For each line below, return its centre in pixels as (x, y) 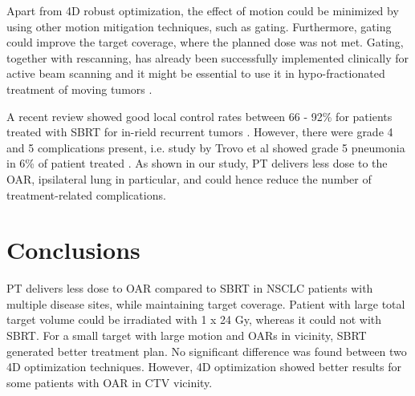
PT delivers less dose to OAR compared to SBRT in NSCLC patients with (190, 288)
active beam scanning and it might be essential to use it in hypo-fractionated (196, 73)
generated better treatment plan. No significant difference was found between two (207, 351)
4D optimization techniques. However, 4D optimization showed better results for (204, 367)
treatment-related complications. (86, 194)
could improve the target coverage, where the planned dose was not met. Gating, (205, 42)
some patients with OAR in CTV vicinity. (110, 382)
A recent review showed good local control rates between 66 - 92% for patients (199, 116)
